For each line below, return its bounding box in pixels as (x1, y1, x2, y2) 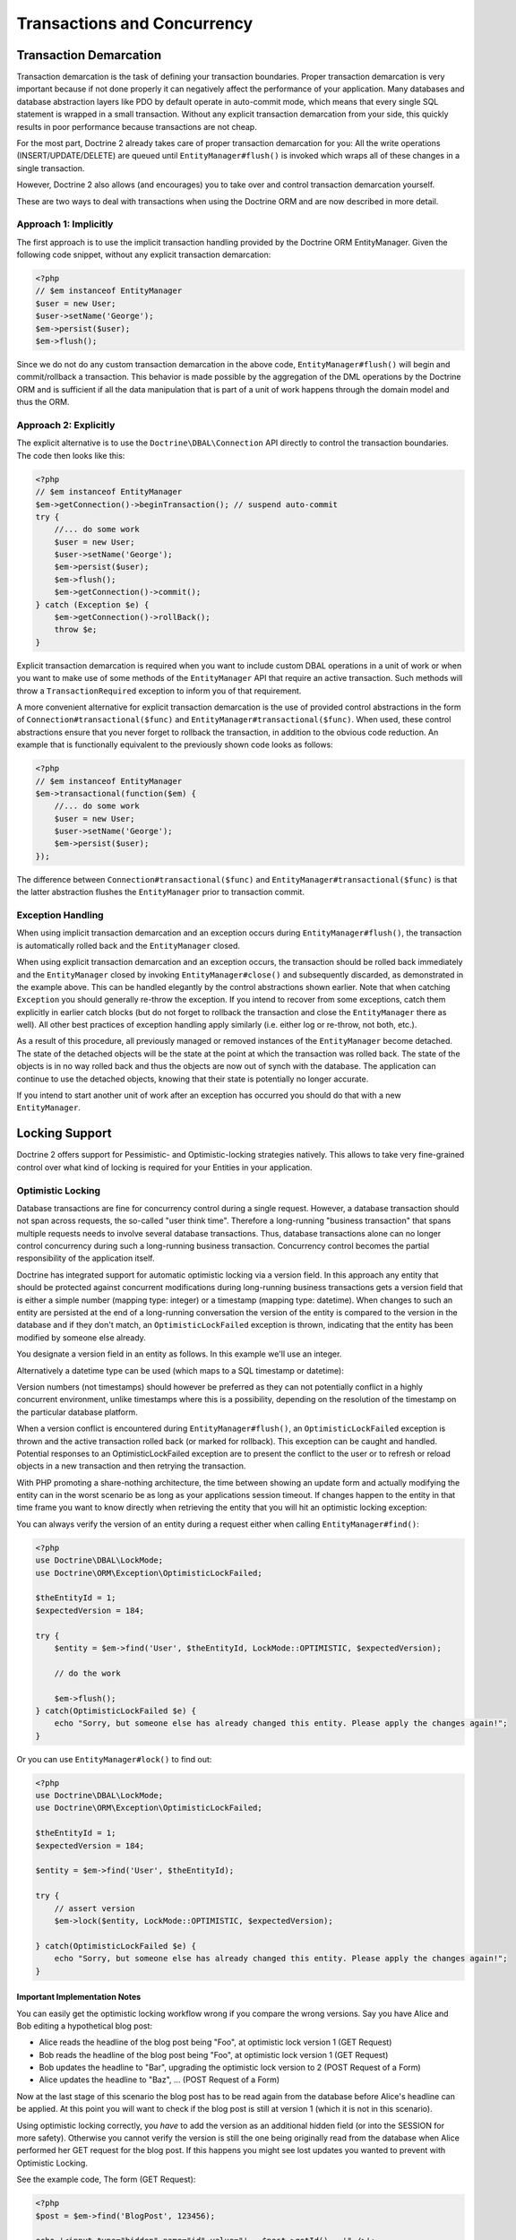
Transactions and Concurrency (16, 13, 254, 33)
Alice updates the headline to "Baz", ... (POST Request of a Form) (39, 2074, 280, 2085)
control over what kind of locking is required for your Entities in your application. (16, 1161, 313, 1173)
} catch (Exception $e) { (35, 599, 150, 609)
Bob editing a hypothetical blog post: (16, 2020, 152, 2031)
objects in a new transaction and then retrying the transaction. (16, 1460, 246, 1471)
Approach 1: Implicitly (16, 218, 114, 230)
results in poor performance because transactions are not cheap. (16, 121, 257, 132)
